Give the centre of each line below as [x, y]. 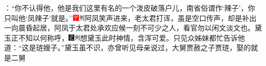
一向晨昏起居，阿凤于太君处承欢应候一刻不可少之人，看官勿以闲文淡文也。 [129, 28]
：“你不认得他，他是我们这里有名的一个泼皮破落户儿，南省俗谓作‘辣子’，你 [130, 8]
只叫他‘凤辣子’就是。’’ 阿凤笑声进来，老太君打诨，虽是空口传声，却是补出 [130, 18]
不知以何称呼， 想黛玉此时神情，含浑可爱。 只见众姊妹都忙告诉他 [131, 37]
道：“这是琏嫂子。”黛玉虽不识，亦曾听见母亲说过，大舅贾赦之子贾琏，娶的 [128, 47]
